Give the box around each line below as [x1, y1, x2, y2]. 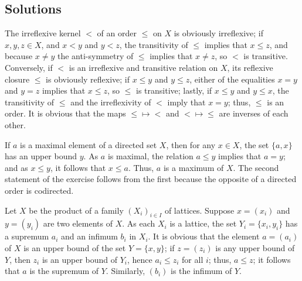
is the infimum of [171, 265, 232, 277]
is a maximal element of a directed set [20, 138, 157, 150]
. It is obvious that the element [148, 230, 260, 242]
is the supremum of [29, 265, 99, 277]
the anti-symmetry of [57, 50, 134, 62]
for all [182, 253, 203, 265]
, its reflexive [227, 61, 273, 73]
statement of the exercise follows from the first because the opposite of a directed [5, 173, 297, 185]
